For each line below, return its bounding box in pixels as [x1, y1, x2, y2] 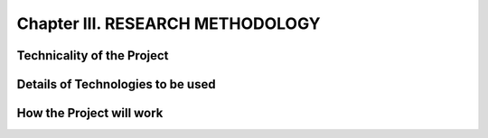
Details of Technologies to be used [16, 77, 216, 92]
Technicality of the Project [16, 48, 169, 63]
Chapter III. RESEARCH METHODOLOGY [16, 14, 321, 33]
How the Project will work [16, 106, 164, 121]
